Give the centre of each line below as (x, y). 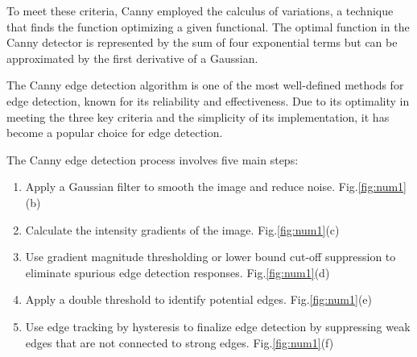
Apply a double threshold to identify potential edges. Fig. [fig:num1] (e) (198, 299)
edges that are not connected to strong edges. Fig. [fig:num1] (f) (180, 342)
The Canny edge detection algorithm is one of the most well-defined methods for (205, 85)
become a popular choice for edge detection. (115, 133)
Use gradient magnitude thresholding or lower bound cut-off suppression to (211, 257)
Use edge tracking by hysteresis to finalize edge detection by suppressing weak (218, 326)
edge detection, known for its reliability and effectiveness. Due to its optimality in (208, 100)
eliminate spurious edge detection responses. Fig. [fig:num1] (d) (178, 272)
